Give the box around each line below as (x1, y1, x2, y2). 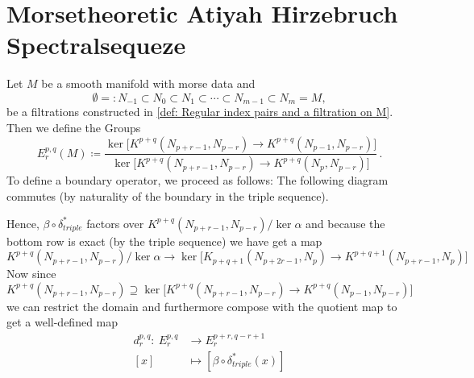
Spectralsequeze (6, 28, 186, 61)
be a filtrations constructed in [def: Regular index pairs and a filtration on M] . (6, 103, 393, 120)
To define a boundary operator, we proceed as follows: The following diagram (6, 172, 389, 189)
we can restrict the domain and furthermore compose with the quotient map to (6, 297, 397, 314)
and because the (306, 214, 385, 231)
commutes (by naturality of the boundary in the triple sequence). (6, 188, 329, 205)
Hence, (6, 214, 39, 231)
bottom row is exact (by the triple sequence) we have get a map (6, 232, 322, 249)
